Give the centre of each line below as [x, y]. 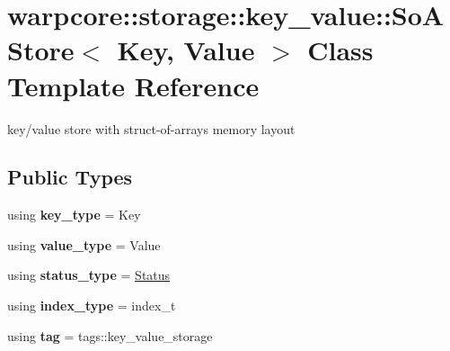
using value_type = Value [84, 244]
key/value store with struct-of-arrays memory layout [151, 128]
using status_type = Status [89, 275]
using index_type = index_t [92, 306]
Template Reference [133, 85]
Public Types [70, 177]
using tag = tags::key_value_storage [110, 335]
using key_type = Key [74, 215]
